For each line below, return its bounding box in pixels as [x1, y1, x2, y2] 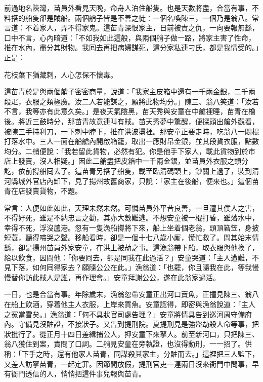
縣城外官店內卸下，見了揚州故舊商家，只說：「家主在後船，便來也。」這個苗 [11, 175, 259, 186]
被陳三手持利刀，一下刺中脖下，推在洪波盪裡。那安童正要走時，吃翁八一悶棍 [4, 126, 259, 136]
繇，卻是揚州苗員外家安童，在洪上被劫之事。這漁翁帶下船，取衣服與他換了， [4, 242, 259, 253]
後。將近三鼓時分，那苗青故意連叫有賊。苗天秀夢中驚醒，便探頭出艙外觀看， [4, 116, 259, 126]
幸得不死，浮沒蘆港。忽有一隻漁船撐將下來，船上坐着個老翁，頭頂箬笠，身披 [4, 222, 259, 233]
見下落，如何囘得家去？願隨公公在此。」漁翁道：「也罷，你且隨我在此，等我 [4, 262, 252, 273]
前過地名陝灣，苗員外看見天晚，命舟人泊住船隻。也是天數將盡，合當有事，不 [4, 3, 259, 13]
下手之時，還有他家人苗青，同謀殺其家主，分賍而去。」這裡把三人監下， [21, 349, 259, 359]
